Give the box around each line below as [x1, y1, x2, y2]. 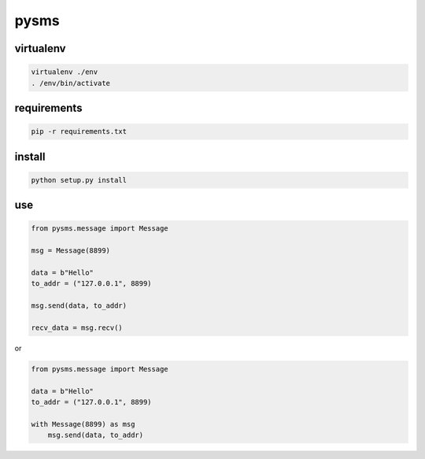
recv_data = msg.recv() [31, 323, 124, 332]
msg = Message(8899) [31, 246, 110, 255]
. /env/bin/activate [31, 79, 110, 87]
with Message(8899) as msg [31, 420, 135, 428]
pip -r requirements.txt [31, 127, 128, 136]
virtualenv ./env [31, 68, 98, 76]
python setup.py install [31, 176, 128, 184]
